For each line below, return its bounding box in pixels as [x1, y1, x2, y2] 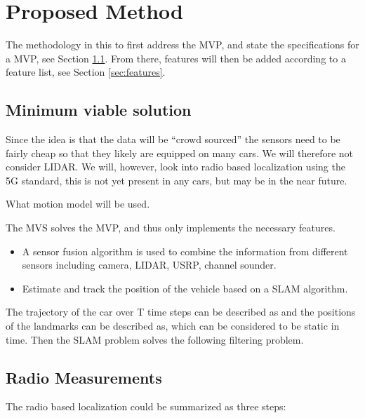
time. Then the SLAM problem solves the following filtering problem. [6, 332, 304, 346]
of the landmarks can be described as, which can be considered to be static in [6, 318, 340, 333]
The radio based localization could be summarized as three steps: [6, 399, 286, 414]
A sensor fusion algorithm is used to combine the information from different [22, 243, 348, 258]
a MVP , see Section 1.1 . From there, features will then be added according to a [6, 50, 346, 65]
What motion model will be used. [6, 196, 150, 211]
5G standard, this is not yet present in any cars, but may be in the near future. [6, 173, 347, 187]
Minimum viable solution [6, 99, 192, 121]
